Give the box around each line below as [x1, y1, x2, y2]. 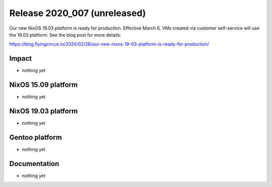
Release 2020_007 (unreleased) [9, 8, 146, 19]
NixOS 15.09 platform [9, 81, 78, 89]
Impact [9, 54, 32, 63]
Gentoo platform [9, 133, 62, 141]
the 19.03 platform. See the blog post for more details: [9, 32, 121, 38]
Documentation [9, 159, 59, 168]
